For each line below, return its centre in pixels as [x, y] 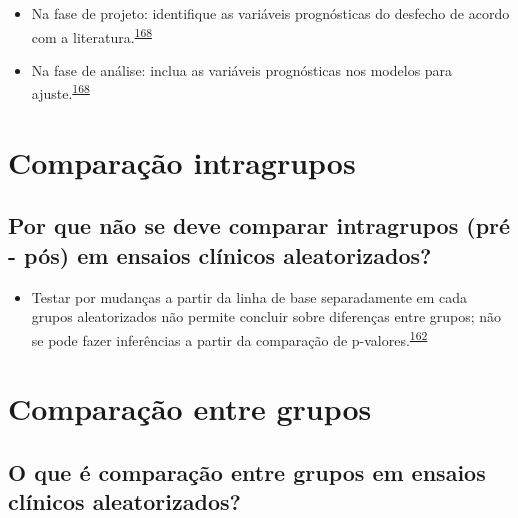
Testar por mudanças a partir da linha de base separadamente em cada [249, 296]
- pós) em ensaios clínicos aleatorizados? [220, 254]
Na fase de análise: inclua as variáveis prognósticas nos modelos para [242, 69]
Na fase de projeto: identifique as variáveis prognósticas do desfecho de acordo [270, 13]
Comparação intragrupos [182, 161]
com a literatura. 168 [92, 35]
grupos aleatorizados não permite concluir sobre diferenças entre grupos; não [266, 316]
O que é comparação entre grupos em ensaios [247, 471]
